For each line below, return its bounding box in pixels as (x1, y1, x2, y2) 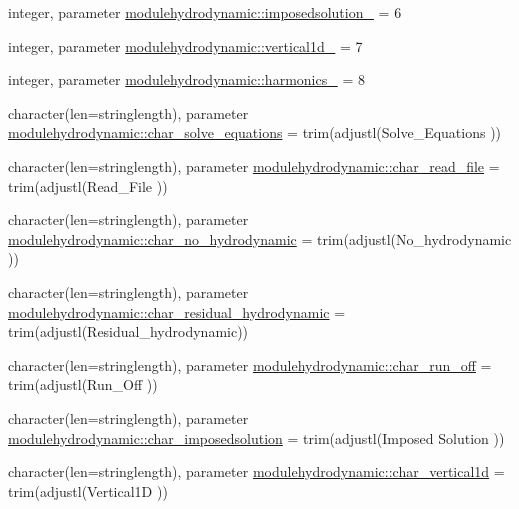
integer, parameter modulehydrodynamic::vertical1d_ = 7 (8, 35, 363, 56)
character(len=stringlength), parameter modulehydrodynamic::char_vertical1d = (8, 461, 505, 482)
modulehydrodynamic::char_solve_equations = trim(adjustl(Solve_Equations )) (8, 122, 502, 143)
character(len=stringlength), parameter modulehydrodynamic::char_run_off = (8, 354, 492, 375)
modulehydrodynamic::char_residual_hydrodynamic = (8, 301, 346, 322)
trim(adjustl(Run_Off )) (8, 374, 158, 395)
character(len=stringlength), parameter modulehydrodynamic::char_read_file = (8, 155, 500, 176)
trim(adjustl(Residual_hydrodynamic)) (8, 321, 249, 342)
